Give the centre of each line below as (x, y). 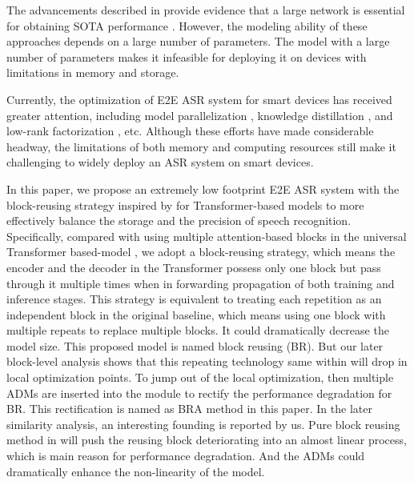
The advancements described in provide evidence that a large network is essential (206, 10)
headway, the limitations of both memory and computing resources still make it (201, 146)
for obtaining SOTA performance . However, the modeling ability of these (187, 25)
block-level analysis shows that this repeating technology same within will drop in (207, 361)
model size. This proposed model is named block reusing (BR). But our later (195, 345)
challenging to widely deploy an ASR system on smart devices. (160, 162)
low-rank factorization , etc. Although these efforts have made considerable (190, 131)
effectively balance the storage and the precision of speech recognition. (179, 220)
